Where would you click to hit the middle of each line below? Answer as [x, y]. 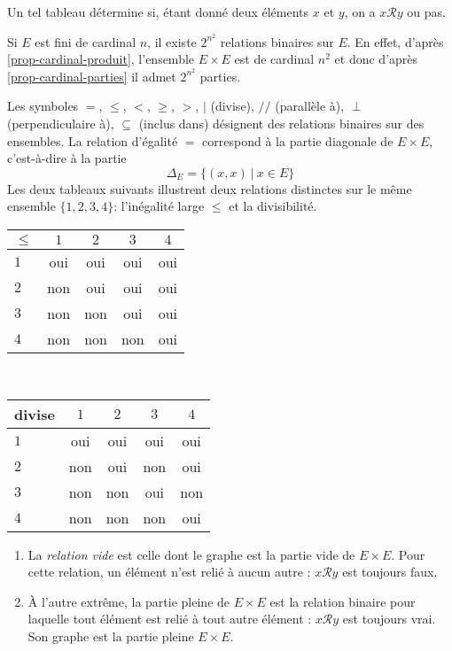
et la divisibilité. [273, 206]
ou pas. [426, 12]
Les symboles [43, 106]
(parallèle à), [310, 106]
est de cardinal [274, 59]
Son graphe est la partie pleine [111, 636]
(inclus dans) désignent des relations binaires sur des [281, 124]
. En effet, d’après [395, 41]
